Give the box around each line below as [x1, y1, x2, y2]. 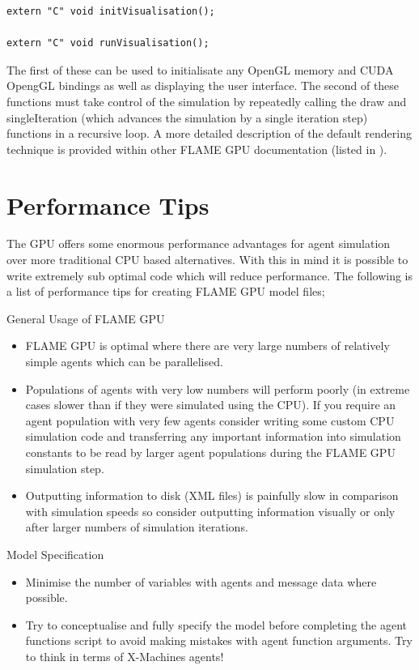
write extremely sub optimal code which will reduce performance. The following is [6, 267, 413, 284]
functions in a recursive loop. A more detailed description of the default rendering [6, 125, 413, 142]
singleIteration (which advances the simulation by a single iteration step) [6, 109, 368, 126]
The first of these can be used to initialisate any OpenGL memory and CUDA [6, 61, 394, 78]
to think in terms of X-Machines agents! [25, 647, 224, 664]
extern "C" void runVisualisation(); [6, 37, 209, 49]
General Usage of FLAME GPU [6, 309, 165, 326]
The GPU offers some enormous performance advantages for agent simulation [6, 235, 391, 252]
